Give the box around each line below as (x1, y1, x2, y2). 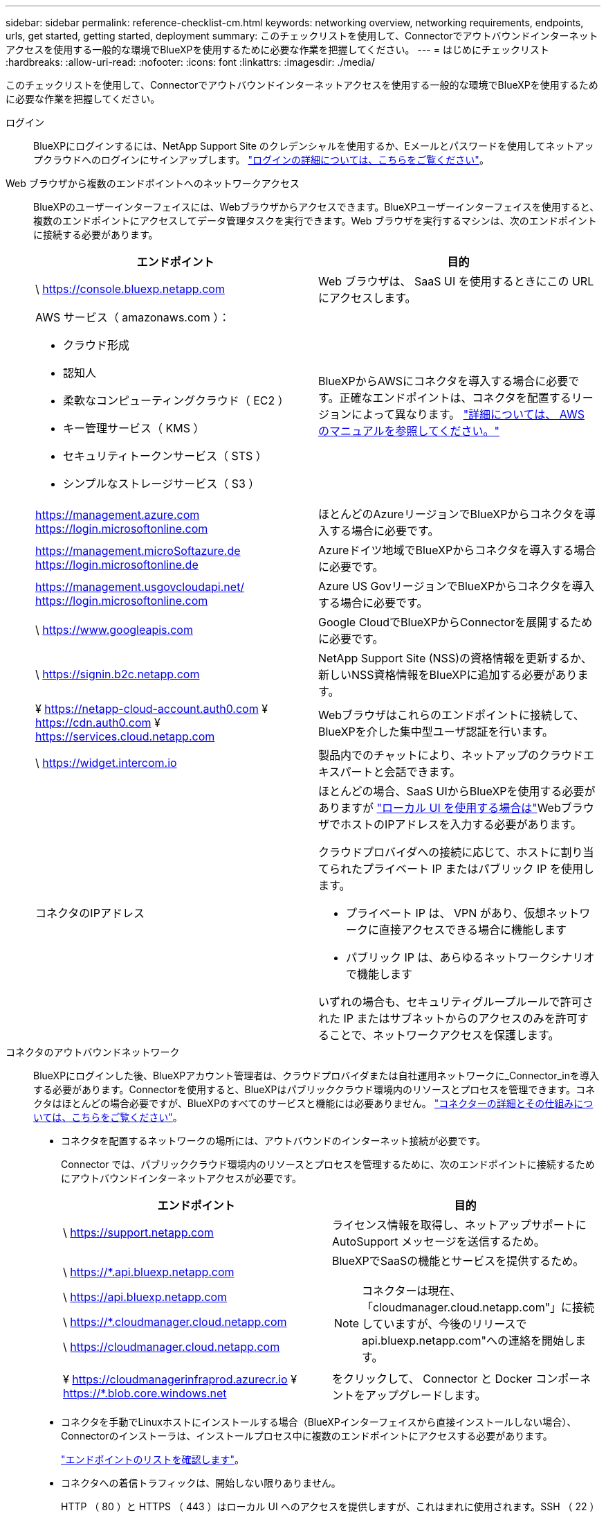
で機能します (346, 967, 413, 981)
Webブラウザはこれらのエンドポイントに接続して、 (318, 708, 585, 722)
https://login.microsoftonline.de (35, 558, 199, 572)
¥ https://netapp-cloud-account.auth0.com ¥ (35, 702, 268, 716)
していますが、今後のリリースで (362, 1317, 527, 1331)
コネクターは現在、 (362, 1284, 461, 1298)
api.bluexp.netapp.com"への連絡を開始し (362, 1334, 576, 1347)
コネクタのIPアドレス (35, 906, 145, 920)
